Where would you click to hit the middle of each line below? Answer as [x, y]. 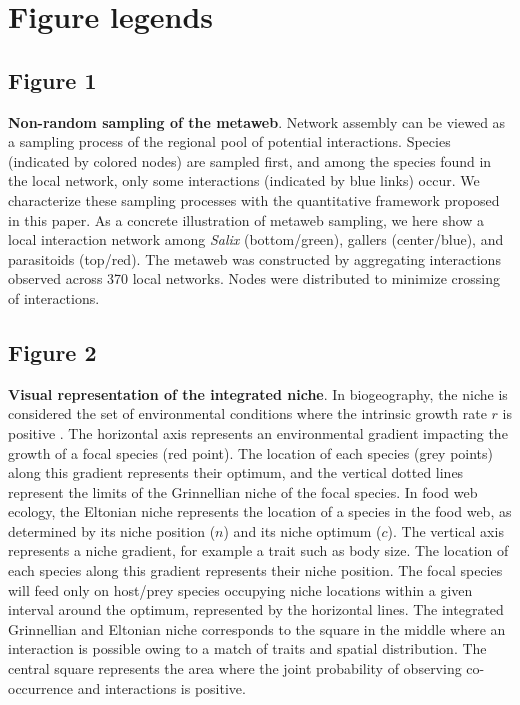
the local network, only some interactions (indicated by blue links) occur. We [244, 180]
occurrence [41, 687]
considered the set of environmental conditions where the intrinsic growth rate [247, 413]
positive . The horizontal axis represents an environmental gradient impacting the [258, 432]
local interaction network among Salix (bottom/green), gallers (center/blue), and [256, 239]
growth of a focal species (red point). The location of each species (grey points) [251, 452]
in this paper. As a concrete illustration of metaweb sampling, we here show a [246, 219]
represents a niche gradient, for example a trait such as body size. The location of [258, 550]
